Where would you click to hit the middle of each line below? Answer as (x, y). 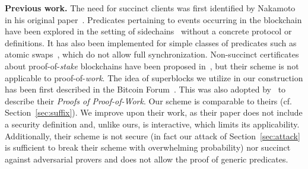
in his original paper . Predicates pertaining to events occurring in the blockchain (153, 19)
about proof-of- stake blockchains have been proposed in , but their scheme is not (152, 66)
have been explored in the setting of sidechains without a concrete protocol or (148, 31)
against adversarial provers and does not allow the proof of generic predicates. (147, 159)
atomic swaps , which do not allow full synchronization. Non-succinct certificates (152, 54)
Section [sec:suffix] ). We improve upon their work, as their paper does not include (154, 112)
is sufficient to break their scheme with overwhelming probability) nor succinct (148, 147)
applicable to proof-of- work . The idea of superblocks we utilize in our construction (154, 77)
